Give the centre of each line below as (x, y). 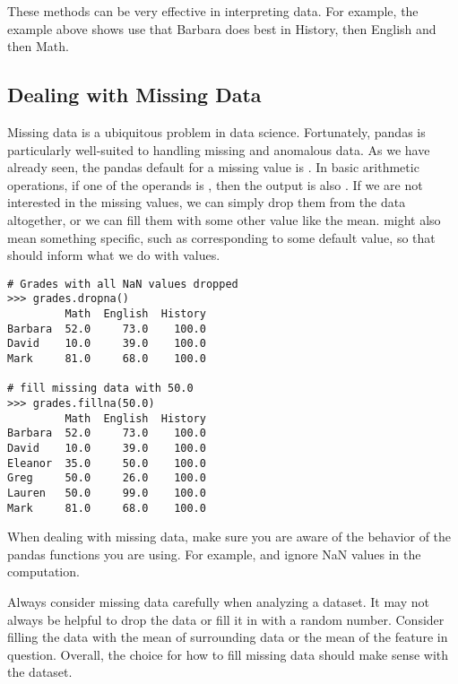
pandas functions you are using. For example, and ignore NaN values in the (214, 554)
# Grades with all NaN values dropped (123, 284)
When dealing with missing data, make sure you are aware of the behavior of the (229, 537)
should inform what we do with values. (114, 255)
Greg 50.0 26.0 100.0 (107, 478)
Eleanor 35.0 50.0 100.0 (107, 463)
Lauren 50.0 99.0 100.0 (107, 493)
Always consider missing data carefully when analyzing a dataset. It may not (219, 602)
